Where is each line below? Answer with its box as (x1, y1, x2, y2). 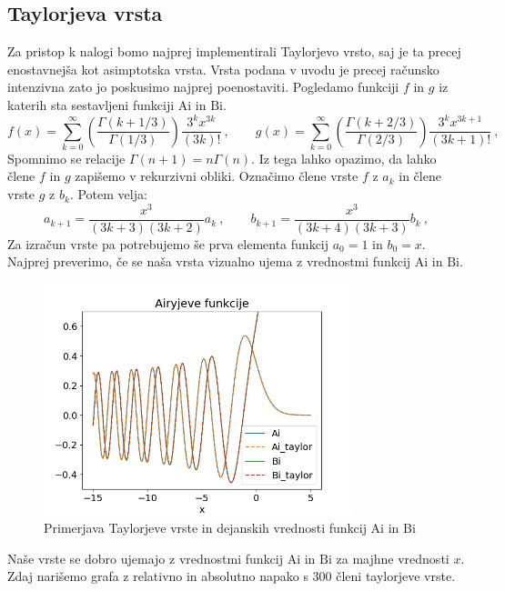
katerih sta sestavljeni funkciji (7, 95, 175, 114)
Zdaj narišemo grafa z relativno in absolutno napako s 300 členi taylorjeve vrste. (7, 566, 456, 586)
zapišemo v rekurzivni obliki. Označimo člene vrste (75, 166, 359, 185)
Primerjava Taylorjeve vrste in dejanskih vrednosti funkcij (44, 517, 367, 536)
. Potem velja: (69, 185, 147, 204)
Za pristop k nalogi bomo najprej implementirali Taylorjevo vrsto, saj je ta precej (7, 42, 461, 61)
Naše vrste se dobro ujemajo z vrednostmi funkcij (7, 548, 283, 567)
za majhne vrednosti (336, 548, 449, 567)
